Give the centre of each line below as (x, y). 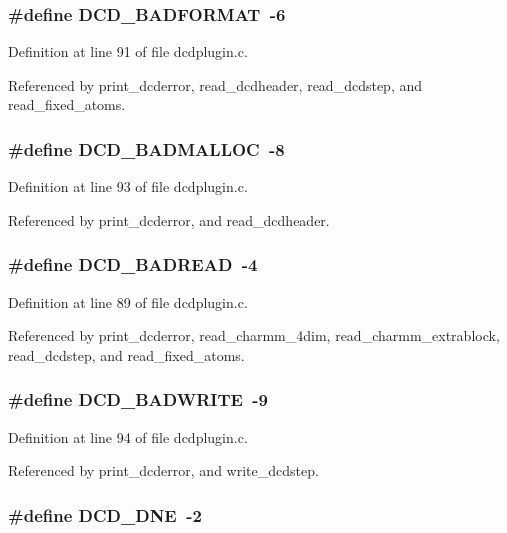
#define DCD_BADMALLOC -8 (146, 148)
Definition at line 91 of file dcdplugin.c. (128, 51)
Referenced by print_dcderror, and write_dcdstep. (163, 470)
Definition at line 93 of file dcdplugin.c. (128, 186)
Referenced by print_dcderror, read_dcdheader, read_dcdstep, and (215, 84)
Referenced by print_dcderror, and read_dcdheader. (169, 219)
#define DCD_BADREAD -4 (133, 264)
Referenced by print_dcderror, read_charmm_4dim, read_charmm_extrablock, (254, 335)
